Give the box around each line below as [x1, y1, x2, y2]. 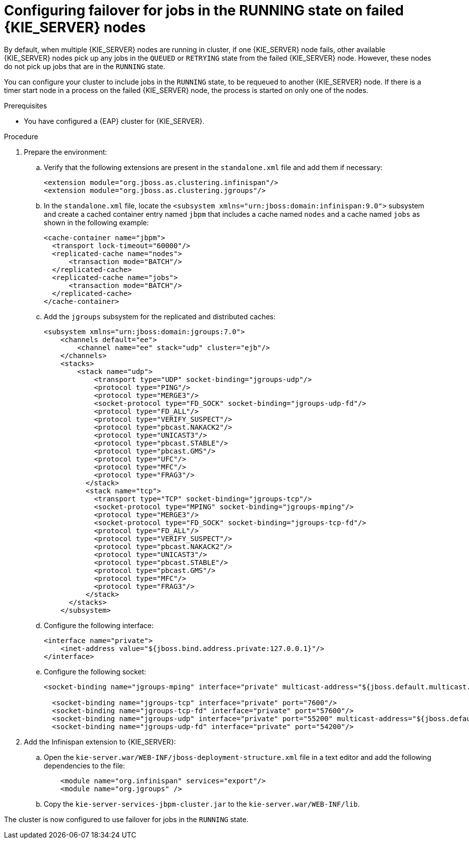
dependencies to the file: [44, 761, 125, 770]
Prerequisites [4, 101, 47, 110]
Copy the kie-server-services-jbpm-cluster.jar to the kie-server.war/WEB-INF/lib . [44, 799, 360, 808]
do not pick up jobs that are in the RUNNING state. [4, 62, 165, 71]
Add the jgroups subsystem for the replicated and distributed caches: [44, 312, 276, 321]
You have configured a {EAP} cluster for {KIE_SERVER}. [24, 116, 205, 125]
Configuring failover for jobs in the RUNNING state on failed [4, 2, 404, 19]
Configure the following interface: [44, 621, 154, 630]
